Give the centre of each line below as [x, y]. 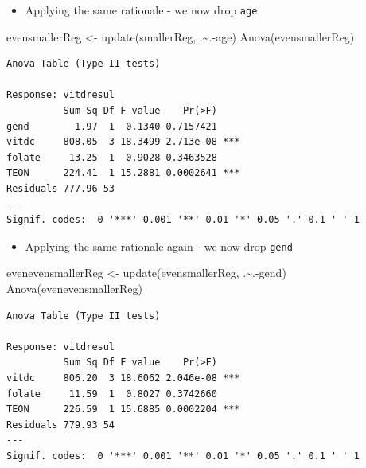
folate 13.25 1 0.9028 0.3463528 [112, 157]
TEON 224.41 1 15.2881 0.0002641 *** [123, 173]
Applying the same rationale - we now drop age [141, 10]
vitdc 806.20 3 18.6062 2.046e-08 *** [123, 378]
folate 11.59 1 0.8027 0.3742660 [112, 394]
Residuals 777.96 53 [61, 189]
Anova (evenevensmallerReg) [75, 289]
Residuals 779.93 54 [61, 425]
